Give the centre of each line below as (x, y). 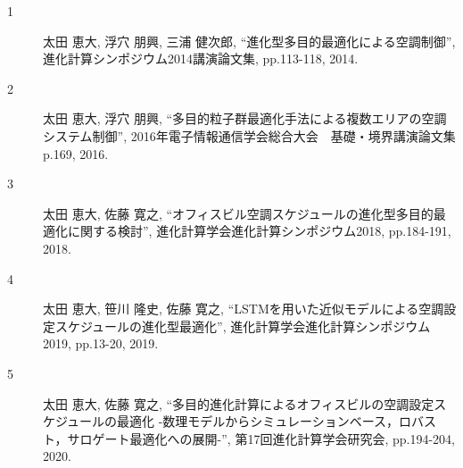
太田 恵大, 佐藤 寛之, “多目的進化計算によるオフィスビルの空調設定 (239, 403)
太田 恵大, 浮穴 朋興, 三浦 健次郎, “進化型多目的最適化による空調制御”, (249, 41)
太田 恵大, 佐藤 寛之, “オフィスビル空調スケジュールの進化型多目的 (238, 213)
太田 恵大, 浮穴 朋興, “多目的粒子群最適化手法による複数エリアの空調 (245, 118)
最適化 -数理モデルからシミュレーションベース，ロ (265, 421)
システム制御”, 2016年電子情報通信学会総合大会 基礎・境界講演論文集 (249, 135)
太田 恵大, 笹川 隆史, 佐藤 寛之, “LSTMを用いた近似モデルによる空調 (244, 309)
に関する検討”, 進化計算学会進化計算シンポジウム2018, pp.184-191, (259, 231)
